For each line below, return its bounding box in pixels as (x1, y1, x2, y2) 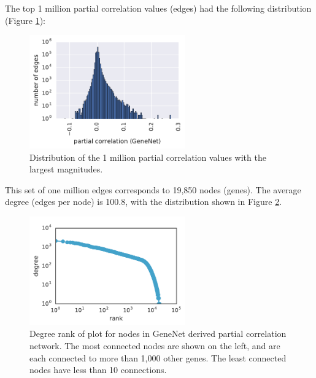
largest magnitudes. (29, 163, 103, 175)
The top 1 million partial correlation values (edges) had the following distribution (5, 2, 312, 14)
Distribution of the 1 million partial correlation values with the (29, 150, 266, 163)
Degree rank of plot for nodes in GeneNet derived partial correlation (29, 327, 287, 340)
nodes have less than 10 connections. (29, 363, 167, 376)
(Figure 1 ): (5, 13, 45, 26)
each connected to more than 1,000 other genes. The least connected (29, 351, 287, 364)
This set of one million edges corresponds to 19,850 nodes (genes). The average (5, 183, 301, 196)
